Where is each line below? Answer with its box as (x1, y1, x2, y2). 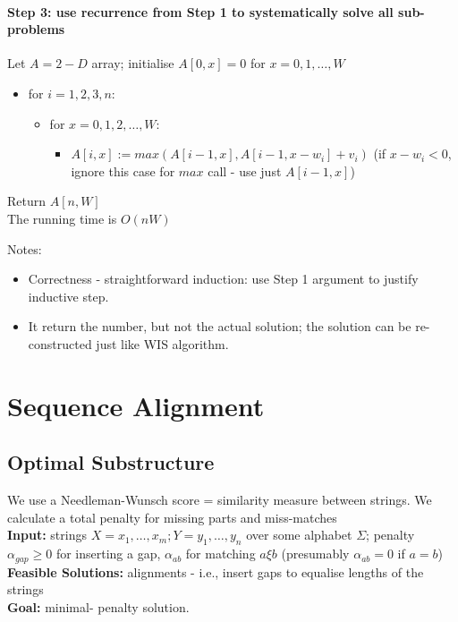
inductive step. (28, 286, 109, 305)
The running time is (7, 209, 117, 227)
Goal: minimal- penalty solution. (7, 597, 190, 616)
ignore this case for (71, 161, 175, 180)
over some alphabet (246, 525, 352, 544)
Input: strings (7, 525, 87, 544)
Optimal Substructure (7, 448, 215, 476)
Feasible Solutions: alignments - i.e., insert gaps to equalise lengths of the (7, 562, 424, 581)
